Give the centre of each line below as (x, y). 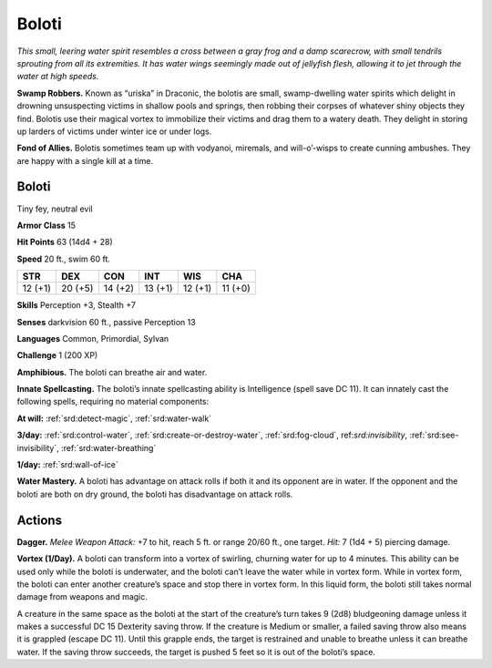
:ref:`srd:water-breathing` (108, 447)
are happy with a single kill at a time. (85, 160)
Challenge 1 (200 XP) (57, 355)
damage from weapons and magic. (82, 597)
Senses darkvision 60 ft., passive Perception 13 (106, 322)
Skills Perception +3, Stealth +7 (77, 305)
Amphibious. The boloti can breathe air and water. (112, 372)
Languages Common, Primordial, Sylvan (93, 338)
